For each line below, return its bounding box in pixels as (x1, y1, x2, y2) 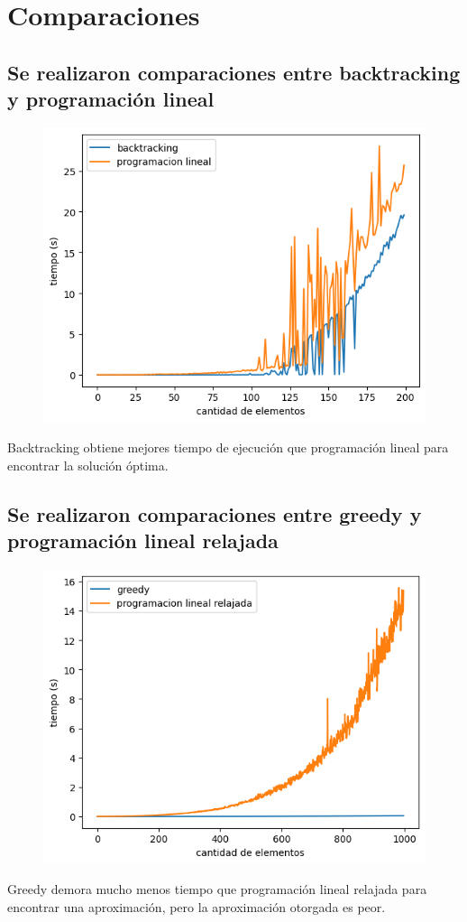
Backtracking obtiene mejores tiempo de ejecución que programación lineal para (7, 438, 449, 457)
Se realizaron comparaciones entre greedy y (7, 500, 422, 528)
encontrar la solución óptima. (7, 456, 169, 475)
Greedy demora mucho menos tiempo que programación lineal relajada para (7, 880, 427, 899)
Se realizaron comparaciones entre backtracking (7, 58, 461, 86)
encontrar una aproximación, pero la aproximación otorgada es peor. (7, 897, 386, 916)
